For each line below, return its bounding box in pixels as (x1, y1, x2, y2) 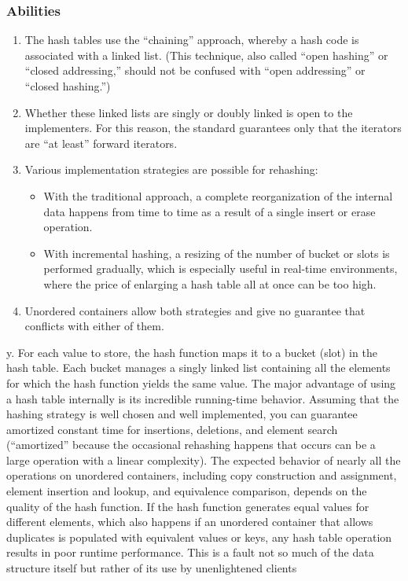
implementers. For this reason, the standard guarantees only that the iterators (24, 120, 402, 136)
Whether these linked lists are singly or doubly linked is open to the (24, 104, 353, 120)
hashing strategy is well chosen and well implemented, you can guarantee (6, 406, 358, 422)
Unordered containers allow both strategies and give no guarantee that (24, 302, 366, 318)
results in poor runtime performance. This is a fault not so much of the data (6, 544, 374, 561)
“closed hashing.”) (24, 78, 111, 94)
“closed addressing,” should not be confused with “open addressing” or (24, 62, 366, 79)
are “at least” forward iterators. (24, 134, 178, 151)
